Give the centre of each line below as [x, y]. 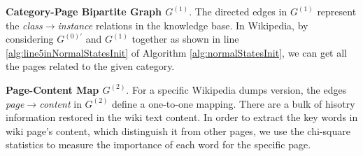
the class [24, 25]
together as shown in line [185, 39]
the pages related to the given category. [90, 66]
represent [337, 11]
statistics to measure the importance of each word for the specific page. [158, 144]
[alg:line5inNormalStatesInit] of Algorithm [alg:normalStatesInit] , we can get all [176, 52]
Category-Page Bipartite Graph [84, 11]
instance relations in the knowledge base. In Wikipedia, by [183, 25]
